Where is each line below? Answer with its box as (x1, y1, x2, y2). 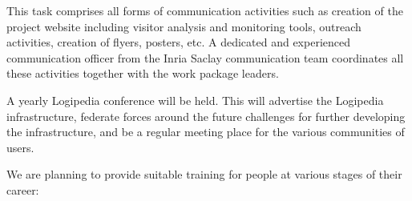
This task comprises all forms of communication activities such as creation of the (6, 2, 403, 18)
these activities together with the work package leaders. (6, 65, 279, 82)
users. (6, 139, 34, 155)
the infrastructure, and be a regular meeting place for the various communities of (6, 123, 405, 140)
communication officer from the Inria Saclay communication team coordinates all (6, 49, 404, 66)
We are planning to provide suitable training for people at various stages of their (6, 166, 402, 183)
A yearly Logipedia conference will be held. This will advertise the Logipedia (6, 91, 384, 108)
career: (6, 181, 39, 198)
